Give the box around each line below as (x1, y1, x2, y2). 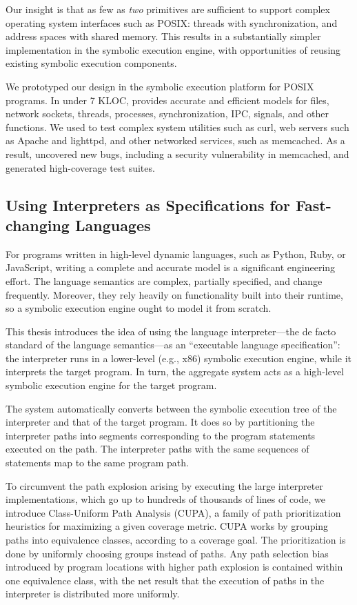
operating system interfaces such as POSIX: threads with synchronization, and (6, 15, 338, 30)
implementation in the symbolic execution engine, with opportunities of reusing (6, 42, 341, 57)
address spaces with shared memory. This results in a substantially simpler (6, 29, 321, 43)
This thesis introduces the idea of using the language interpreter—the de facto (6, 324, 336, 338)
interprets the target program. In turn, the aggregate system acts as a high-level (6, 364, 345, 379)
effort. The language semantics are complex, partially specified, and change (6, 273, 323, 288)
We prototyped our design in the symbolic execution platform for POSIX (6, 79, 314, 93)
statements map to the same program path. (6, 455, 189, 470)
